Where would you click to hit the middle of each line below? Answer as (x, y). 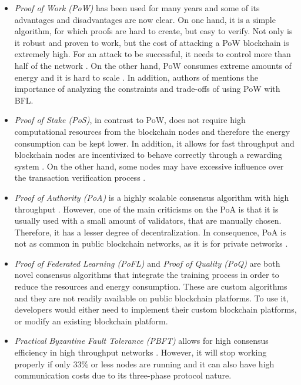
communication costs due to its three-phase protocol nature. (123, 375)
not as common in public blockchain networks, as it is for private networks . (151, 243)
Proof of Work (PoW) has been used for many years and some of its (137, 8)
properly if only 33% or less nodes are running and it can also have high (144, 364)
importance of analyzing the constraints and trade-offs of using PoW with (147, 89)
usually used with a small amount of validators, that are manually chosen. (148, 220)
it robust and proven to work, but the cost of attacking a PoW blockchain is (152, 42)
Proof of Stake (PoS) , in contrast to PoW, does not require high (130, 120)
